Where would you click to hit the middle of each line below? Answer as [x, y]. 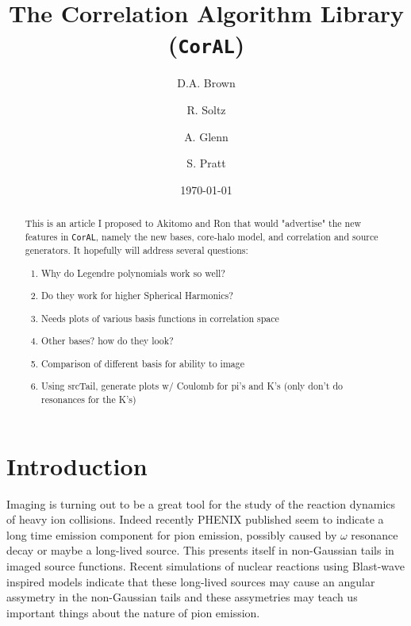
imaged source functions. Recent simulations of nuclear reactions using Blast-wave [205, 565]
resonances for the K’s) [89, 399]
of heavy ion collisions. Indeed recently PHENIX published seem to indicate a [195, 519]
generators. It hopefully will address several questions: [136, 250]
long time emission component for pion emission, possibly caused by [172, 534]
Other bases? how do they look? [108, 341]
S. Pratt [206, 163]
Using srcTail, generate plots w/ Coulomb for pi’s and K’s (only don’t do [192, 386]
